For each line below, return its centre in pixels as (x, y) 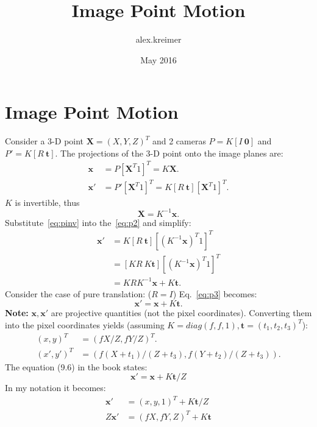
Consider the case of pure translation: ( (78, 293)
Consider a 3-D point (45, 141)
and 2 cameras (179, 141)
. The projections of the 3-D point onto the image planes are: (169, 153)
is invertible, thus (47, 202)
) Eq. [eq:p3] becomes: (215, 293)
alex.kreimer (158, 39)
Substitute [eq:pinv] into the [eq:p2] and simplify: (98, 222)
